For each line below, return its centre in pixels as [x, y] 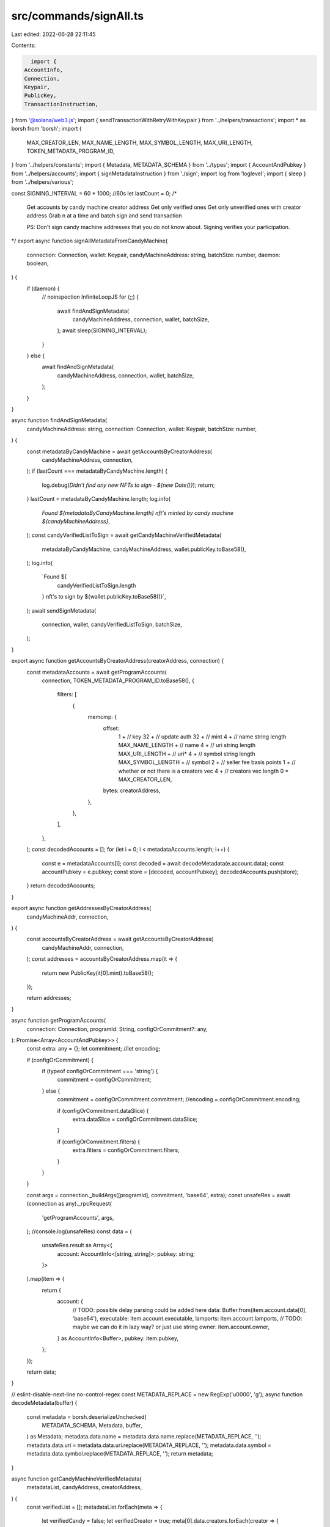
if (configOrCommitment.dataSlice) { [103, 1110]
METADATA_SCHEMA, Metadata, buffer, [92, 1425]
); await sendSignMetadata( [61, 610]
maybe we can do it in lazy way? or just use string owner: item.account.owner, [171, 1327]
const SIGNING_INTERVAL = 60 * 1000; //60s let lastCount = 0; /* [94, 193]
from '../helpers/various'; [42, 182]
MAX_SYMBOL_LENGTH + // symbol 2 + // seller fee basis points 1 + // [207, 762]
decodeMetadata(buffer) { [44, 1403]
